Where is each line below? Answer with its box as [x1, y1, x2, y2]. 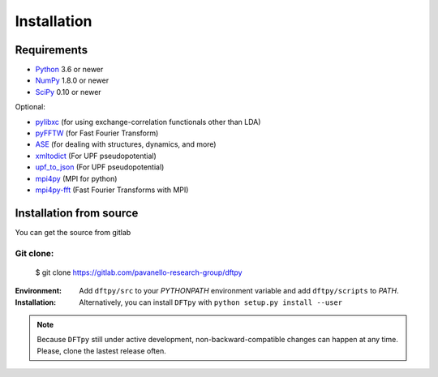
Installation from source [15, 206, 139, 220]
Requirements [15, 43, 88, 57]
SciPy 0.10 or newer [35, 87, 101, 96]
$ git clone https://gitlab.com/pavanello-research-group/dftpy [35, 268, 243, 277]
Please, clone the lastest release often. [36, 345, 166, 356]
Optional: [15, 102, 46, 112]
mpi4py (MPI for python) [35, 174, 118, 183]
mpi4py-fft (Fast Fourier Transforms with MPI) [35, 185, 189, 195]
